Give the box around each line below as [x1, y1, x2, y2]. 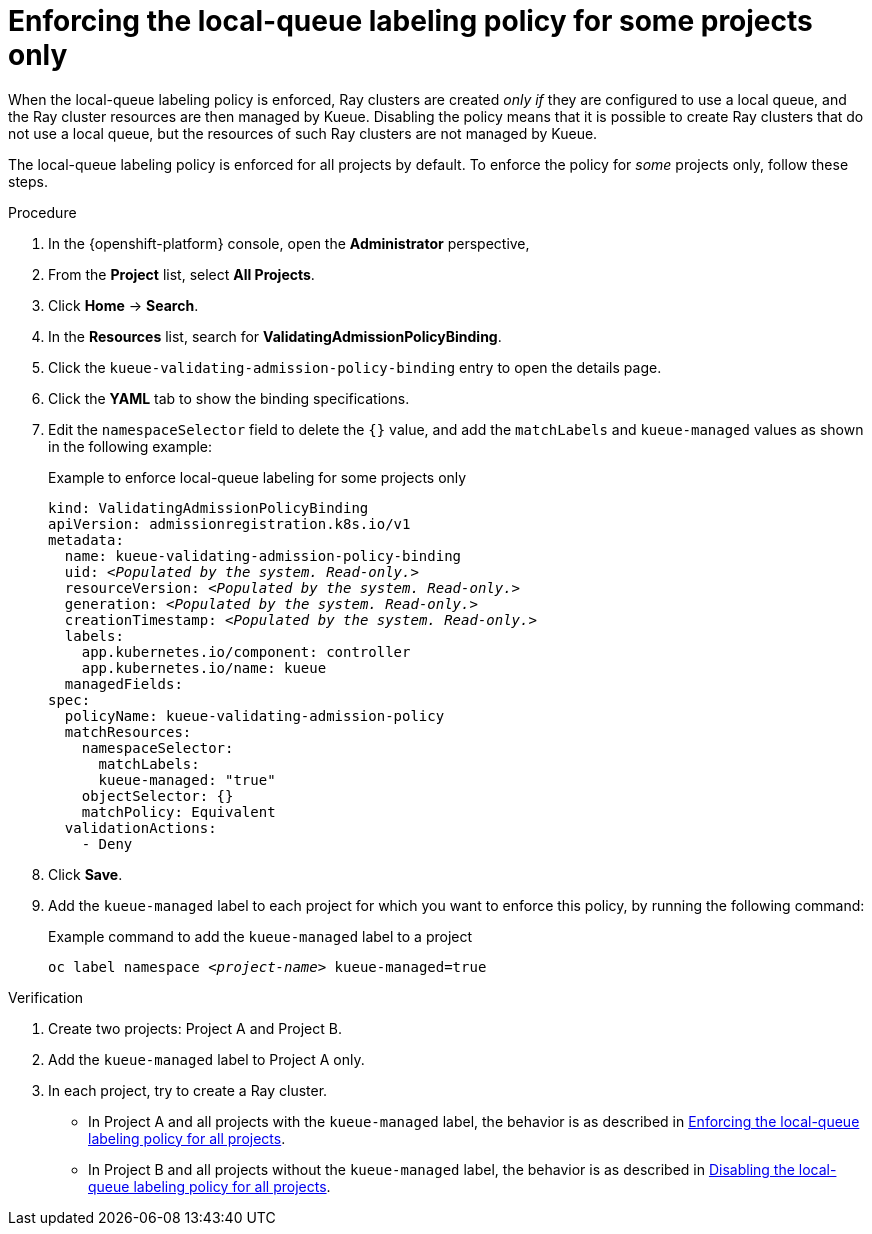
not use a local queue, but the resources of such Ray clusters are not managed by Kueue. [8, 124, 598, 142]
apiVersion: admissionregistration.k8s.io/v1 [48, 515, 411, 532]
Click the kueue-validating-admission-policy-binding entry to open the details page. [48, 358, 662, 376]
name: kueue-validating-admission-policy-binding [64, 547, 462, 564]
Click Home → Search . [48, 296, 199, 314]
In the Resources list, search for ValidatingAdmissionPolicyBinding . [48, 327, 502, 345]
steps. [8, 172, 48, 190]
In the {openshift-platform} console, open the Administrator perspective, [48, 234, 530, 252]
